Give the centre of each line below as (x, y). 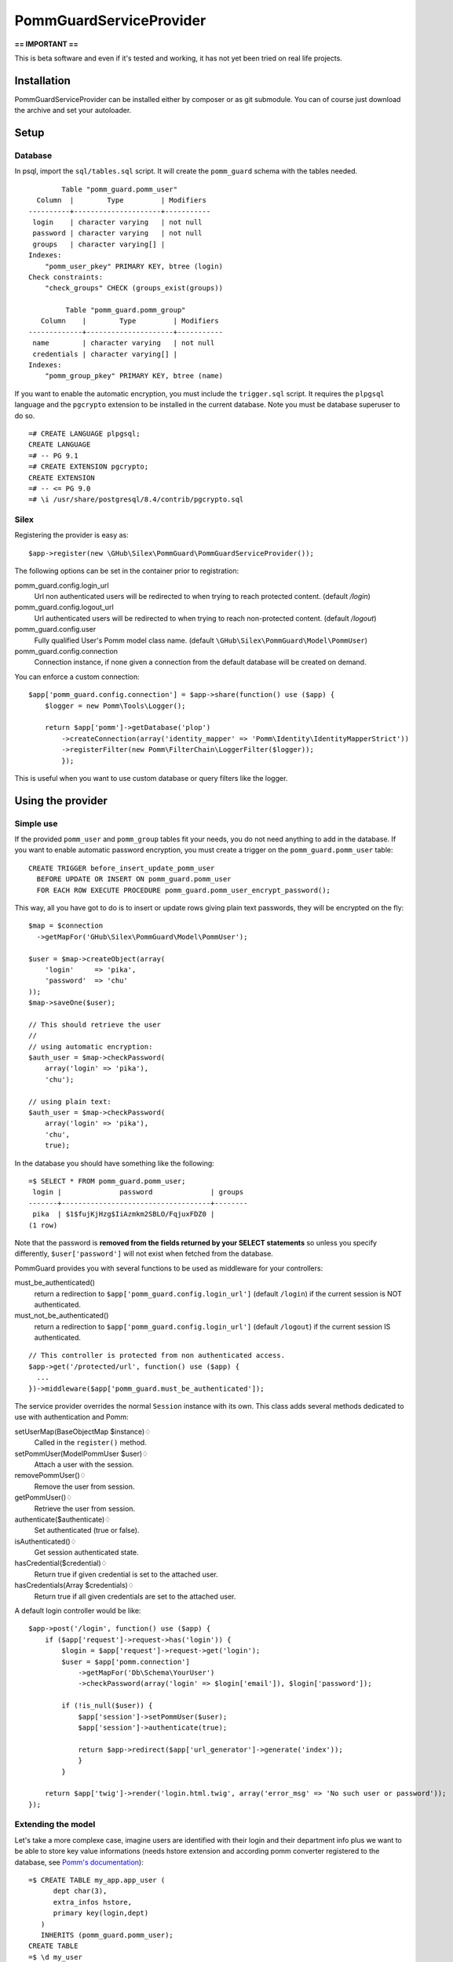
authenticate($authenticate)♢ (63, 1519)
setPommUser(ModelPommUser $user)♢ (82, 1453)
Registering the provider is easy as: (71, 535)
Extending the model (55, 1825)
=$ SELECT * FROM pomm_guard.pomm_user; (107, 1181)
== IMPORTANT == (46, 44)
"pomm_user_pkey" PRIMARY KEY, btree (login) (134, 266)
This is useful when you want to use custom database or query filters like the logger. (151, 778)
